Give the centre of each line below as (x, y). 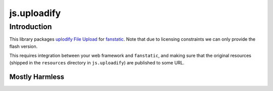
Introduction (31, 27)
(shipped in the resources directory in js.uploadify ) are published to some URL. (97, 62)
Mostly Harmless (37, 77)
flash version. (24, 46)
